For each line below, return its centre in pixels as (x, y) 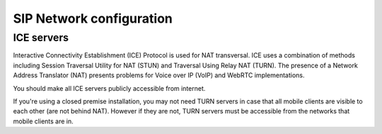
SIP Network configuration (93, 18)
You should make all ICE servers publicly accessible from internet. (109, 88)
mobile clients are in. (43, 121)
